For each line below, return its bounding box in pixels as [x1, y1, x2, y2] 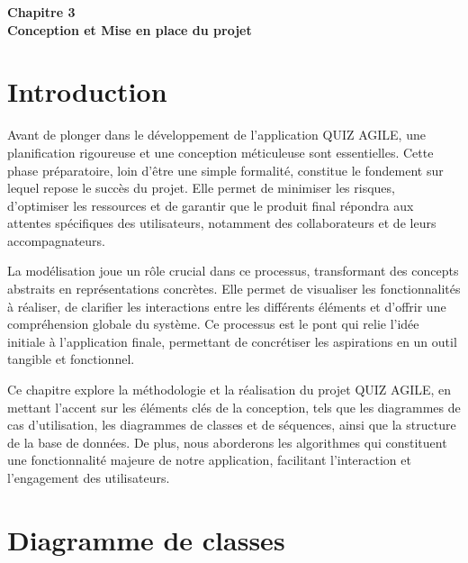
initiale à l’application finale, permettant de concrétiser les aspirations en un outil [7, 331, 457, 350]
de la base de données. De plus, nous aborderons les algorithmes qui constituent [7, 432, 447, 451]
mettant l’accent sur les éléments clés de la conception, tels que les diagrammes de [7, 397, 461, 416]
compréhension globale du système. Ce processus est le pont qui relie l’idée [7, 314, 419, 333]
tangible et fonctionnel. [7, 350, 135, 368]
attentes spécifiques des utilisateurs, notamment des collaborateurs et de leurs [7, 213, 436, 232]
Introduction [7, 73, 167, 110]
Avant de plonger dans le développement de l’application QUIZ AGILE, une [7, 125, 426, 144]
